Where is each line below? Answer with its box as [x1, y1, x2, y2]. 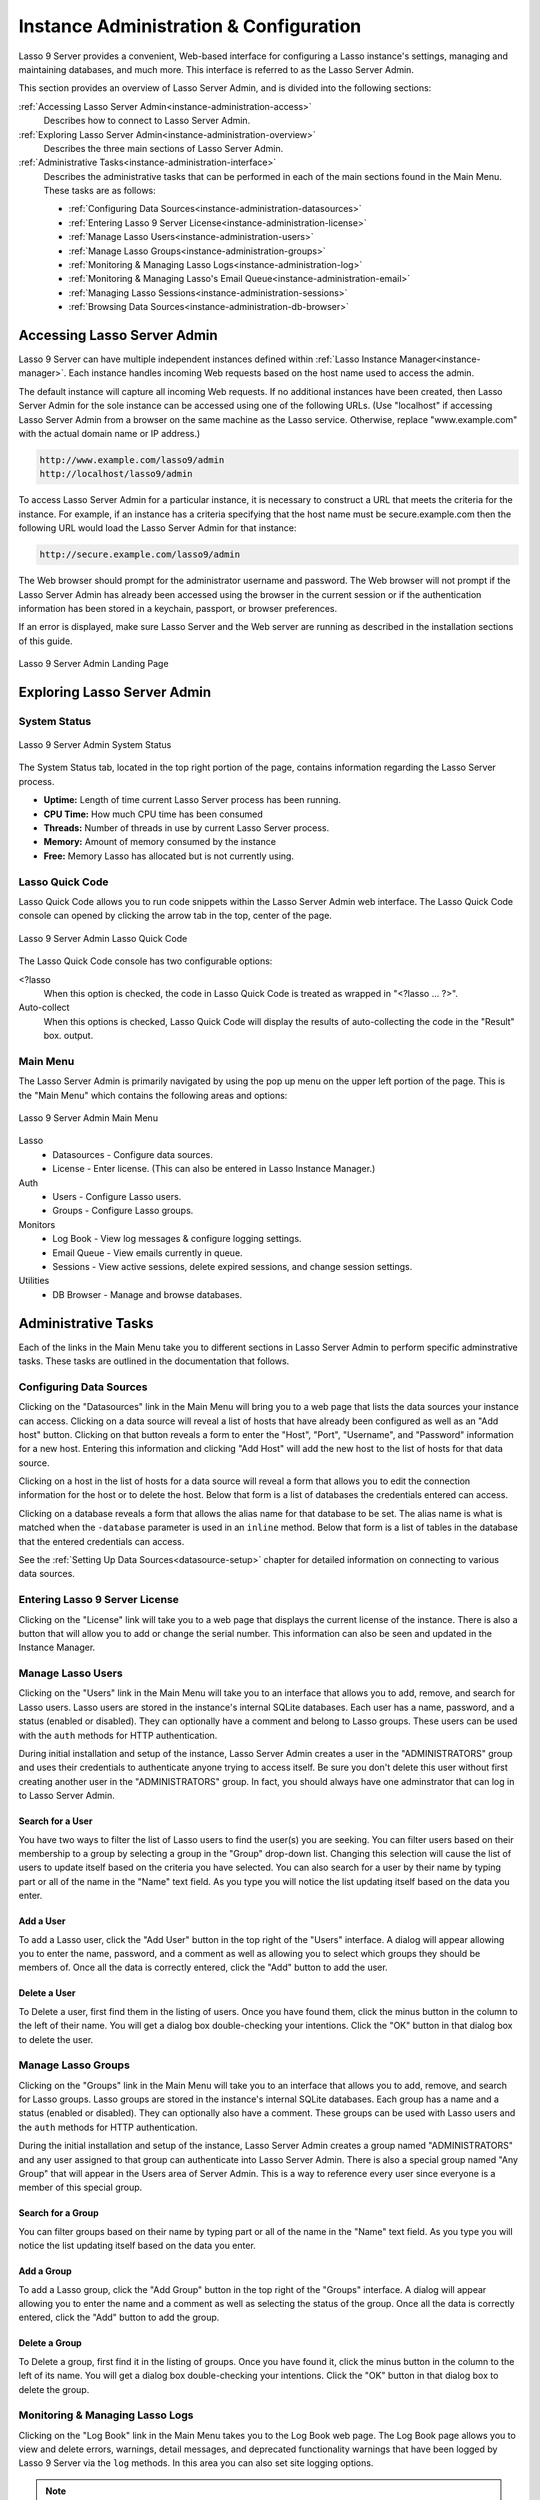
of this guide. [18, 635, 74, 647]
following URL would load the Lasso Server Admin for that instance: [18, 522, 297, 534]
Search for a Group [18, 2207, 99, 2219]
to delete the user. [18, 2033, 94, 2045]
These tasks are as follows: [43, 185, 157, 197]
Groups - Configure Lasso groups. [52, 1205, 194, 1217]
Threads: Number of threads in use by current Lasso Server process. [43, 822, 330, 834]
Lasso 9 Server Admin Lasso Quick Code [18, 932, 188, 944]
